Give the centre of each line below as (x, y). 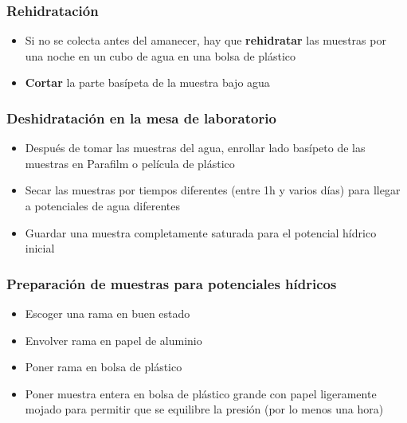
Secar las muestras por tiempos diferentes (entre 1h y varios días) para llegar (213, 190)
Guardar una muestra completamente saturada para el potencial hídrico (201, 232)
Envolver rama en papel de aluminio (113, 340)
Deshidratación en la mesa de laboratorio (141, 117)
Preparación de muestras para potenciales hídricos (172, 283)
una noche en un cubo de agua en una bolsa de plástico (160, 55)
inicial (40, 248)
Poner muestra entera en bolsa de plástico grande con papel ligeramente (201, 393)
